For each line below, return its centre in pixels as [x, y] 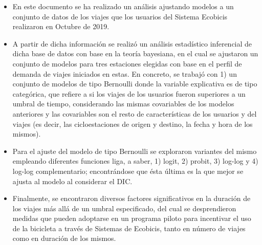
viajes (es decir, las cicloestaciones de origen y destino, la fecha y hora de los [133, 124]
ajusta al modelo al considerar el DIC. [72, 181]
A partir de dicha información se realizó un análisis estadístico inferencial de [132, 43]
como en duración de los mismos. [64, 238]
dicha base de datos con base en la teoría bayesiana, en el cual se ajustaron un [135, 53]
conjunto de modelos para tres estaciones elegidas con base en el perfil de [127, 63]
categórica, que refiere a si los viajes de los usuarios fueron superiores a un [129, 93]
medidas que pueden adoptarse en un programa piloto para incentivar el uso [132, 218]
